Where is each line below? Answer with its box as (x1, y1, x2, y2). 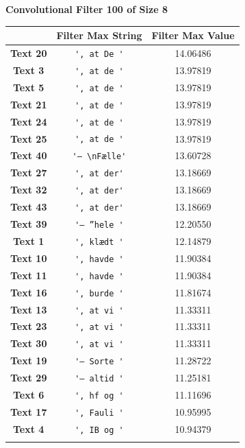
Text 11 (10, 268, 47, 282)
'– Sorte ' (75, 357, 124, 367)
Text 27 (10, 165, 47, 180)
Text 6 (13, 388, 44, 402)
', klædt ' (75, 237, 124, 247)
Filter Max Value (151, 28, 235, 43)
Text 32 (10, 182, 47, 197)
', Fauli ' (75, 408, 124, 418)
